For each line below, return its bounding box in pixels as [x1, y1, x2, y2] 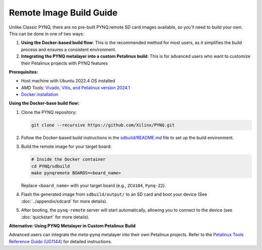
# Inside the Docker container [31, 156, 106, 162]
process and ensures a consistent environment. [21, 47, 116, 52]
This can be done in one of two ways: [9, 31, 84, 36]
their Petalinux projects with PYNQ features [21, 60, 108, 66]
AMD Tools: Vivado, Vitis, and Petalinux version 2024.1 [21, 85, 131, 91]
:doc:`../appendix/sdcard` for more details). [21, 198, 108, 204]
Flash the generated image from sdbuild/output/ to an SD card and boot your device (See [21, 191, 207, 197]
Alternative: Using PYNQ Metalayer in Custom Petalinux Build [9, 223, 136, 229]
